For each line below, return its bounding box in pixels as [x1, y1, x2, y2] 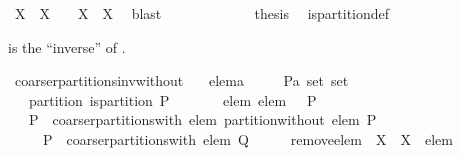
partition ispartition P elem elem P [28, 89, 317, 110]
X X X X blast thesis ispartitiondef [14, 3, 390, 23]
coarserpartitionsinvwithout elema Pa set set [14, 70, 349, 91]
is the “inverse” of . [8, 36, 126, 57]
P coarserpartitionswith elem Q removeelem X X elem [42, 128, 453, 149]
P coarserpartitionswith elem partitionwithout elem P [28, 109, 377, 130]
